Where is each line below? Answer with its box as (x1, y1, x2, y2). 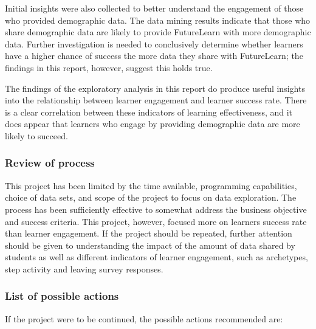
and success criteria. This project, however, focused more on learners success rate (5, 215, 307, 227)
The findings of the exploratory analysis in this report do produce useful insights (5, 81, 305, 94)
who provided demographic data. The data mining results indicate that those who (5, 13, 311, 26)
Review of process (5, 155, 95, 170)
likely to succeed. (5, 129, 68, 142)
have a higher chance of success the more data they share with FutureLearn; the (5, 49, 303, 62)
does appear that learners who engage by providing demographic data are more (5, 117, 300, 130)
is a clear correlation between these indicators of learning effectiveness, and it (5, 105, 293, 118)
